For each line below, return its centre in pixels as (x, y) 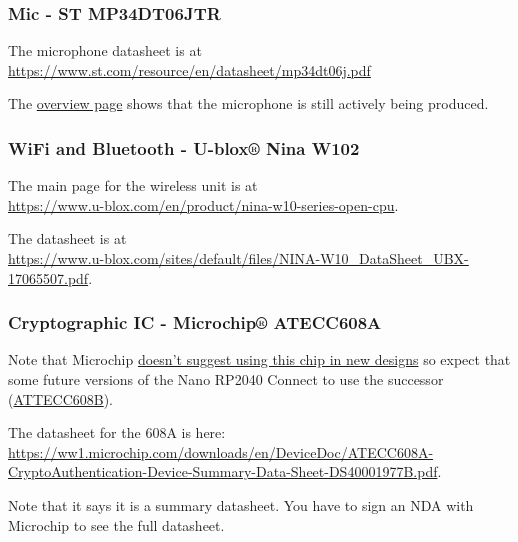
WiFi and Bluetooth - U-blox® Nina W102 (184, 147)
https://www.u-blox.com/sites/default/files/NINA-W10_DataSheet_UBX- (238, 258)
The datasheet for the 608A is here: (117, 432)
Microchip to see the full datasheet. (116, 524)
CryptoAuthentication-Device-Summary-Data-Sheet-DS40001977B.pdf (223, 471)
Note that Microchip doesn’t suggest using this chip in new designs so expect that (259, 359)
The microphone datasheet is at (105, 50)
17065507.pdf (48, 277)
